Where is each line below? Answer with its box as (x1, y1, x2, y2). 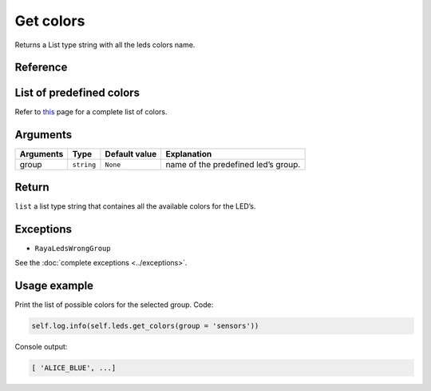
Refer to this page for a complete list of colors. (14, 107, 168, 117)
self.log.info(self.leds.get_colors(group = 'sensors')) (31, 321, 259, 331)
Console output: (14, 342, 68, 352)
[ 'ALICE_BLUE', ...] (31, 364, 117, 373)
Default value (105, 149, 157, 160)
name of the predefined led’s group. (165, 159, 301, 170)
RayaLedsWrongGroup (34, 244, 111, 253)
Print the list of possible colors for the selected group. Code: (14, 300, 214, 309)
